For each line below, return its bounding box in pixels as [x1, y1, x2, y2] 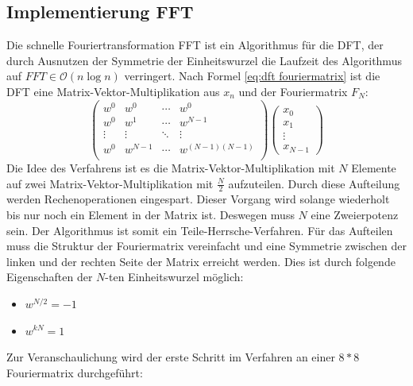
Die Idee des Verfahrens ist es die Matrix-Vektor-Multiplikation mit [6, 159, 335, 176]
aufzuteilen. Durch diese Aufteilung [228, 175, 400, 191]
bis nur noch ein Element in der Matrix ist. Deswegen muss [6, 207, 295, 222]
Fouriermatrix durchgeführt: [6, 364, 143, 380]
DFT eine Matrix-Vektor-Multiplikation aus [6, 83, 220, 99]
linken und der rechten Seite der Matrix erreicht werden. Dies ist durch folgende [6, 253, 396, 269]
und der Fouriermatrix [238, 83, 348, 99]
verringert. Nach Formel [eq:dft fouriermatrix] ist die [124, 68, 380, 84]
